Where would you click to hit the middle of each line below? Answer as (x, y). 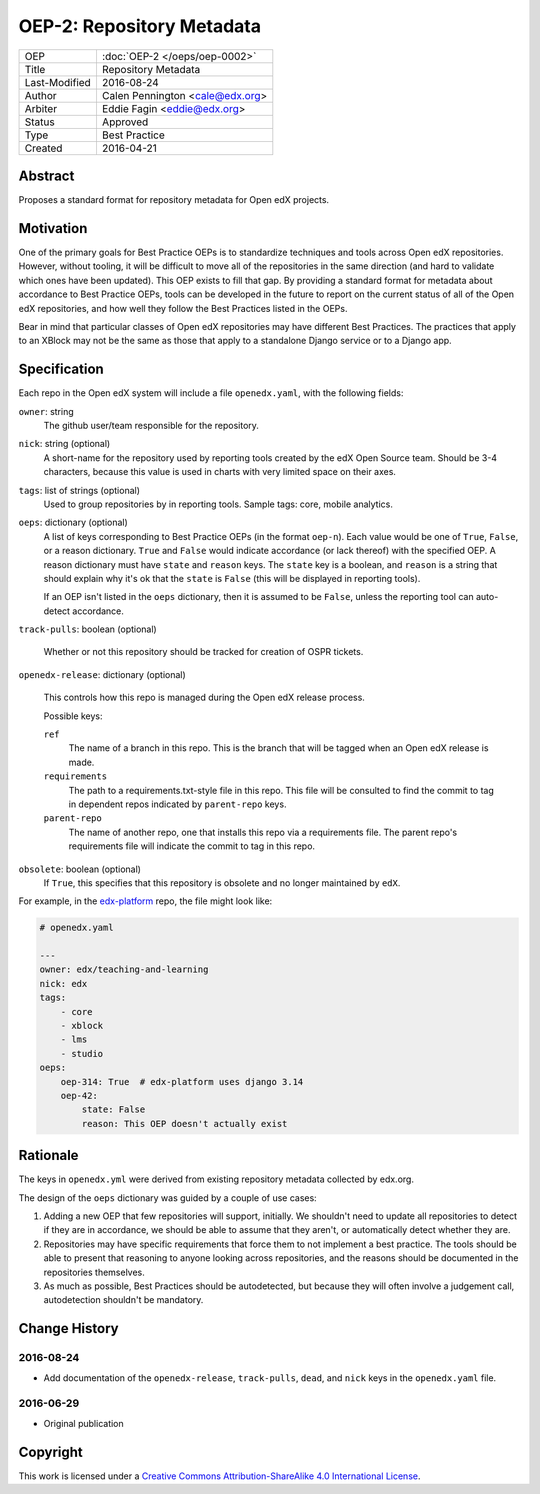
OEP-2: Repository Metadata (140, 26)
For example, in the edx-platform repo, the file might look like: (145, 901)
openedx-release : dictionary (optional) (102, 674)
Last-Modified (58, 82)
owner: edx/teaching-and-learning (124, 969)
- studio (82, 1053)
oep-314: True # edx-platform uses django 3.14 (182, 1081)
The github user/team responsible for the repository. (151, 425)
